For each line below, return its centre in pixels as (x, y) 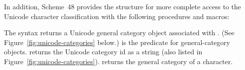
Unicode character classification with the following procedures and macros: (117, 16)
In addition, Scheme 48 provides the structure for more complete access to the (122, 6)
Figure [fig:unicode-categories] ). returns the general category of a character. (118, 61)
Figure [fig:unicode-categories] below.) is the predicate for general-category (117, 42)
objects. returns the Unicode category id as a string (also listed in (103, 52)
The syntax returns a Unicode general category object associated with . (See (119, 33)
